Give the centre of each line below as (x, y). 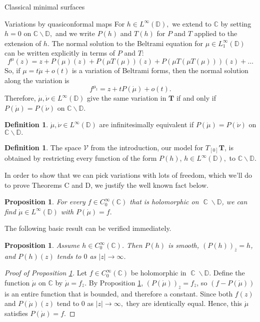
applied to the (216, 33)
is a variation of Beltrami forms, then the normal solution (160, 70)
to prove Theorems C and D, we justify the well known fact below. (106, 185)
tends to (69, 256)
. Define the (227, 273)
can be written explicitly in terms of (60, 53)
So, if (12, 70)
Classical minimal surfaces (45, 7)
